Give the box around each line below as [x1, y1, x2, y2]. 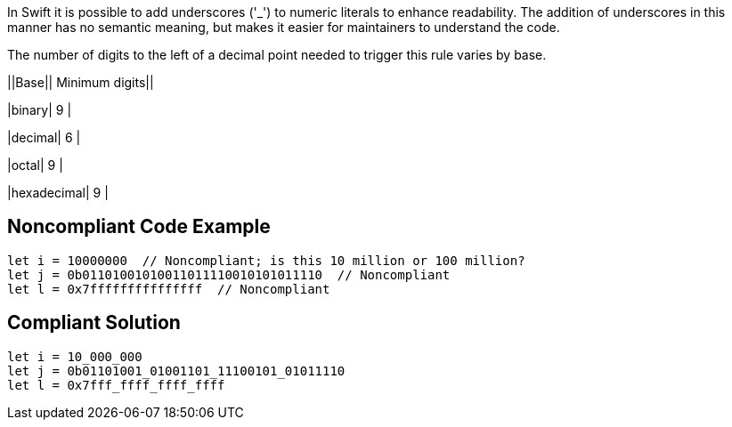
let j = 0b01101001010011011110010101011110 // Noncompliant [7, 267, 451, 282]
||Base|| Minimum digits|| [7, 75, 154, 90]
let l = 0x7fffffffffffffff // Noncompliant [7, 281, 330, 296]
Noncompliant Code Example [7, 215, 271, 238]
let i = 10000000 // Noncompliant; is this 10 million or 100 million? [7, 253, 525, 268]
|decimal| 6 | [7, 130, 81, 145]
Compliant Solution [7, 311, 181, 334]
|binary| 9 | [7, 102, 72, 117]
